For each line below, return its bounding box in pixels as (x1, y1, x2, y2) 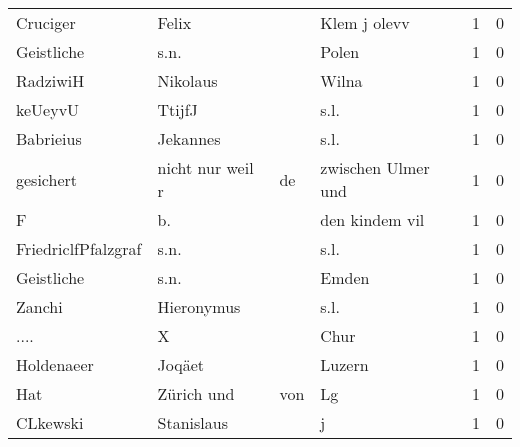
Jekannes (157, 127, 221, 150)
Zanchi (16, 295, 63, 318)
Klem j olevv (320, 11, 410, 34)
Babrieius (16, 127, 82, 150)
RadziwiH (16, 69, 85, 92)
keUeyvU (16, 98, 80, 121)
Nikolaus (157, 69, 218, 92)
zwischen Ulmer (320, 156, 430, 179)
